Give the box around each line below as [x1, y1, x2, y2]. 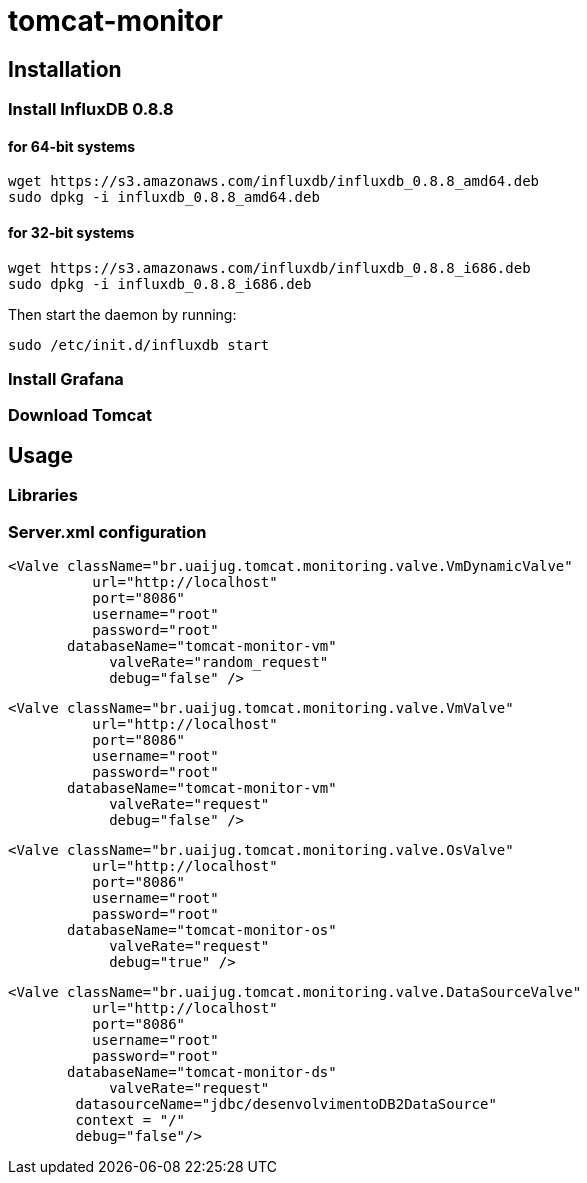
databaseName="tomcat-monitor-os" [67, 921, 337, 938]
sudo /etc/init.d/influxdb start [8, 336, 270, 353]
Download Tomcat [8, 405, 152, 426]
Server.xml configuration [8, 521, 207, 542]
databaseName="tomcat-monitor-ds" [67, 1063, 337, 1080]
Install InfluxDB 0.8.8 [8, 99, 174, 120]
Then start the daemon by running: [8, 305, 237, 323]
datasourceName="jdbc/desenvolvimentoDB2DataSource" [75, 1095, 497, 1112]
